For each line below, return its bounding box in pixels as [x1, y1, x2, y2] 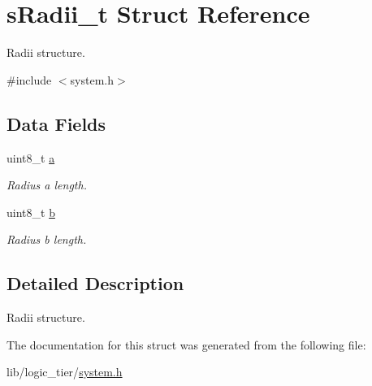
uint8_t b [6, 203, 55, 220]
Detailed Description [6, 271, 184, 296]
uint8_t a [6, 149, 55, 166]
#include [6, 71, 52, 88]
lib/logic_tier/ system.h [6, 363, 123, 380]
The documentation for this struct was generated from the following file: [6, 336, 366, 353]
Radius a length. [6, 176, 87, 193]
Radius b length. [6, 231, 87, 248]
